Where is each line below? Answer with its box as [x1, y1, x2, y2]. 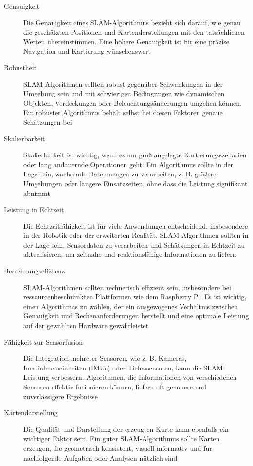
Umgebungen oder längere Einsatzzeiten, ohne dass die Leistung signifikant [23, 178, 248, 188]
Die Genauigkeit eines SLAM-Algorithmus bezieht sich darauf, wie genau [23, 17, 241, 27]
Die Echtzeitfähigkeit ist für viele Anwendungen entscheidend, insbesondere [23, 220, 248, 231]
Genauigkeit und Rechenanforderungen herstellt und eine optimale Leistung [23, 311, 249, 321]
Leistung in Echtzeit [4, 204, 64, 214]
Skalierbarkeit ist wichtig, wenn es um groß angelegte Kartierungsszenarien [23, 150, 247, 160]
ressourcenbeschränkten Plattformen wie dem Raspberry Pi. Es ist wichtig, [23, 291, 247, 302]
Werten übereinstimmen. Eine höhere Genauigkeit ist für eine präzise [23, 36, 230, 46]
